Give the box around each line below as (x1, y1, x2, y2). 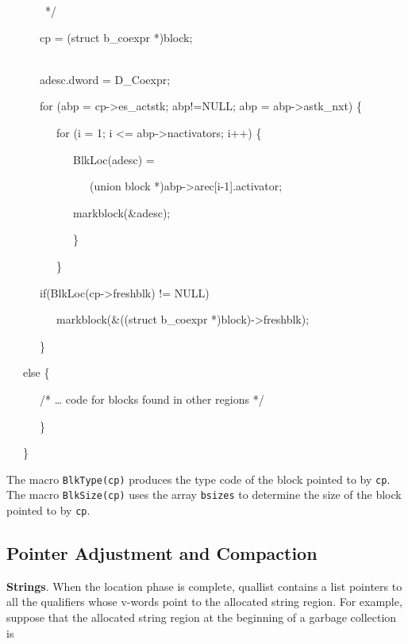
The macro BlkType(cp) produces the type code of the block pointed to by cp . (6, 470, 391, 487)
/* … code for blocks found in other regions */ (39, 390, 264, 407)
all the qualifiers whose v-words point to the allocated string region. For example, (6, 593, 402, 610)
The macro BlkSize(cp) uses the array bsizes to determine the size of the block (6, 486, 402, 503)
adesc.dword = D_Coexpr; (39, 71, 171, 87)
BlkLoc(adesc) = (72, 151, 155, 167)
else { (22, 364, 50, 381)
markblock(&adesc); (72, 204, 171, 220)
